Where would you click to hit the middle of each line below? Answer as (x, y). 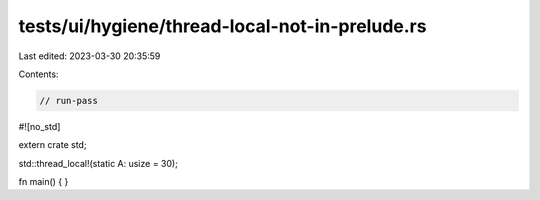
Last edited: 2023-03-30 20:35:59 (89, 56)
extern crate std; (52, 145)
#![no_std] (39, 126)
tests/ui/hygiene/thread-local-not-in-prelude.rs (222, 26)
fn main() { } (43, 182)
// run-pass (69, 100)
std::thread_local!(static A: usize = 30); (98, 163)
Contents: (38, 74)
